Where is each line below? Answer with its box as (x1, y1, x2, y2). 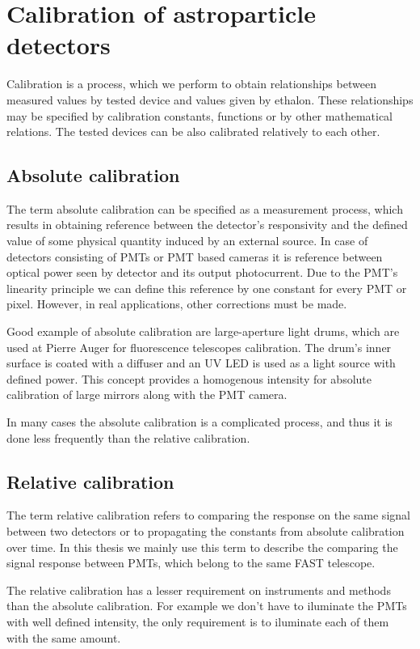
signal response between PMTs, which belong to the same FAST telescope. (6, 554, 376, 571)
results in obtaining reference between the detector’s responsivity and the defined (6, 216, 408, 233)
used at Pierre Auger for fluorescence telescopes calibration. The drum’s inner (6, 338, 392, 355)
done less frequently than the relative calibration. (6, 429, 250, 446)
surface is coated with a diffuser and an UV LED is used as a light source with (6, 354, 396, 371)
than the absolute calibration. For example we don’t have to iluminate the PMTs (6, 597, 407, 614)
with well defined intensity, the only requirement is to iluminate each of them (6, 613, 389, 630)
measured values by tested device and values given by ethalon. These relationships (6, 91, 414, 108)
